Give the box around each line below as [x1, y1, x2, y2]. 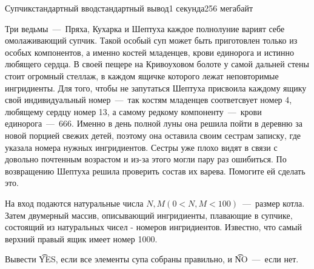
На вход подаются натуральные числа [5, 196, 144, 209]
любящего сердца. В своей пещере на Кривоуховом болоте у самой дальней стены [5, 58, 309, 70]
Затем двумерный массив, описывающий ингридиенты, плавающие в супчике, [5, 208, 293, 221]
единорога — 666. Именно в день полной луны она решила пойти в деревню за [5, 117, 302, 130]
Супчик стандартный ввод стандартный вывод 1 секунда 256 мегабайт [5, 2, 253, 14]
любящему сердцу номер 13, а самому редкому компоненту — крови [5, 105, 262, 118]
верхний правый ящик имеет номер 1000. [5, 232, 158, 245]
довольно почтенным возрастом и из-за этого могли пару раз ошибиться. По [5, 153, 287, 165]
